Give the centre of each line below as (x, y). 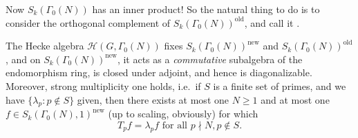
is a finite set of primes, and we (280, 85)
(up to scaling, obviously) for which (183, 114)
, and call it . (272, 22)
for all (175, 125)
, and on (23, 59)
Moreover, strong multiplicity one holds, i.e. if (103, 85)
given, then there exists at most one (153, 99)
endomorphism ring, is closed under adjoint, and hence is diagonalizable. (159, 72)
